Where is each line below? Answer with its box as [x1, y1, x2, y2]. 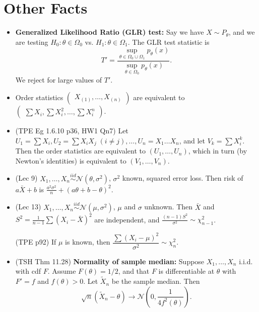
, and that [118, 266, 150, 276]
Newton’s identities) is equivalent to [15, 155, 126, 166]
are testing [15, 36, 48, 47]
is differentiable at [158, 266, 215, 276]
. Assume [47, 266, 76, 276]
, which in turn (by [188, 145, 247, 156]
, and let [179, 135, 206, 145]
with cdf [15, 266, 41, 276]
